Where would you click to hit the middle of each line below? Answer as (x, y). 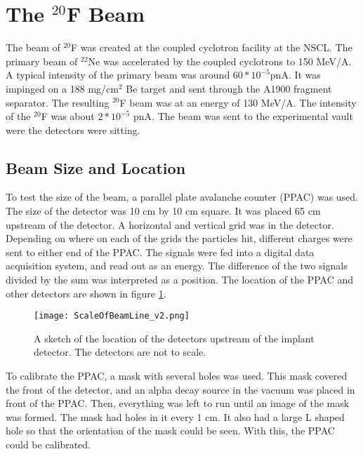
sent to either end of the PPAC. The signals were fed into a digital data (160, 252)
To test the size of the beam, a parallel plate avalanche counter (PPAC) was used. (182, 197)
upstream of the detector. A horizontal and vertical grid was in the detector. (170, 224)
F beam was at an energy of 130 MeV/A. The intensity (238, 102)
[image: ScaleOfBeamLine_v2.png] (112, 316)
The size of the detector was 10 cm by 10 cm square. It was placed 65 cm (163, 211)
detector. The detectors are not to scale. (120, 352)
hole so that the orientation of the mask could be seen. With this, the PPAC (170, 430)
